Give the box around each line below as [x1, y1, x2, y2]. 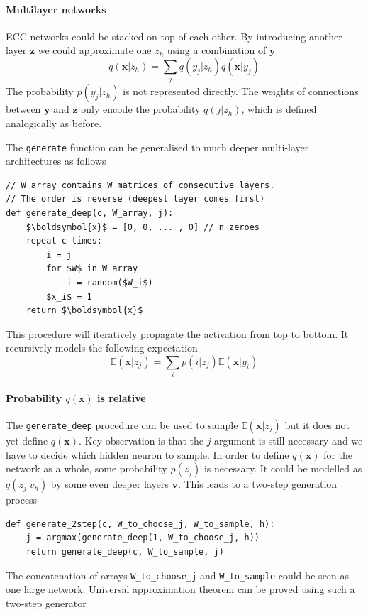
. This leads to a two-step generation [177, 477, 338, 491]
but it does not [284, 418, 350, 432]
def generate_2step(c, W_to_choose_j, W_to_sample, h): [6, 518, 275, 529]
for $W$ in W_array [46, 263, 138, 274]
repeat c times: [26, 236, 103, 246]
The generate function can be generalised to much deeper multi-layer [6, 139, 309, 154]
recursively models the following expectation [6, 340, 198, 355]
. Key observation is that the [79, 433, 203, 447]
